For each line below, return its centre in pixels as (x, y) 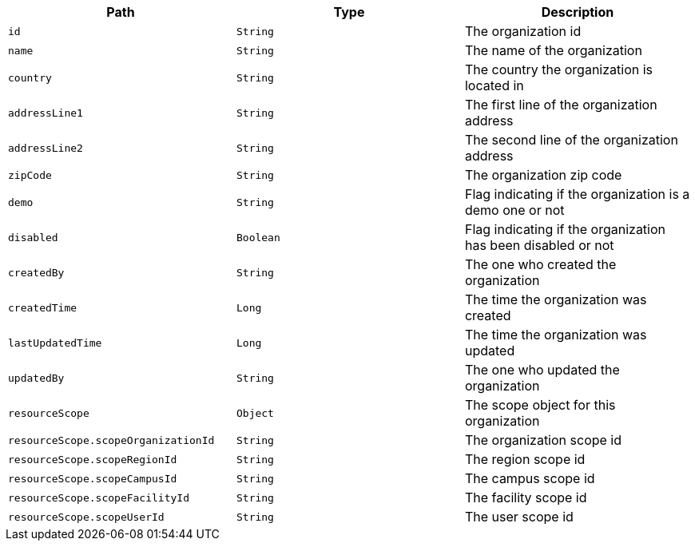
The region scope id (525, 459)
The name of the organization (553, 50)
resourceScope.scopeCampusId (93, 478)
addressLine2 (46, 148)
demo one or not (514, 210)
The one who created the (540, 264)
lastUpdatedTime (55, 343)
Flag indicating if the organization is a (577, 194)
